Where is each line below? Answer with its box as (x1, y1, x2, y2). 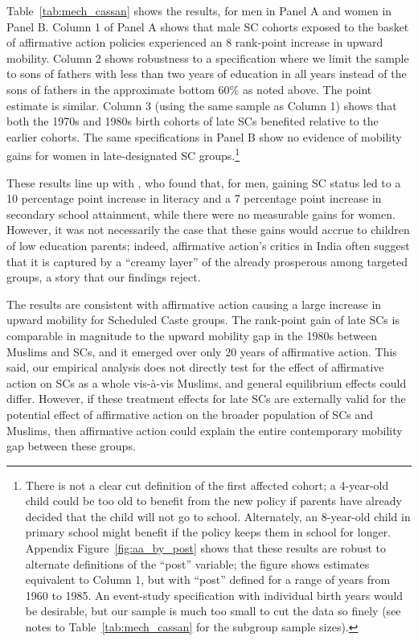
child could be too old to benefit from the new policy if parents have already (25, 492, 402, 509)
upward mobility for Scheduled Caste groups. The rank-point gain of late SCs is (6, 311, 400, 328)
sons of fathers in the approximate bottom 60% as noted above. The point (6, 80, 372, 97)
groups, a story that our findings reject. (6, 269, 201, 286)
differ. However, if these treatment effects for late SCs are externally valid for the (6, 390, 406, 407)
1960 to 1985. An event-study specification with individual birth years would (25, 586, 404, 603)
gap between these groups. (6, 438, 136, 454)
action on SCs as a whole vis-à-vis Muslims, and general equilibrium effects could (6, 374, 407, 391)
